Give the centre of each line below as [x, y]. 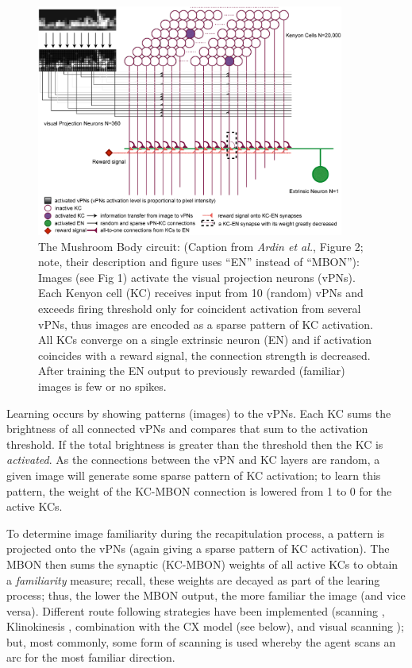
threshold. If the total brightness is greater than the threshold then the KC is [195, 444]
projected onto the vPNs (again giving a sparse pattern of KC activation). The [198, 548]
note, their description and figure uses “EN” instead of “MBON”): [199, 262]
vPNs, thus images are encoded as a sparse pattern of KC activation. [206, 324]
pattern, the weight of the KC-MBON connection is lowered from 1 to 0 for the [199, 490]
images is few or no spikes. [102, 386]
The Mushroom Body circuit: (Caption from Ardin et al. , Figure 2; [201, 246]
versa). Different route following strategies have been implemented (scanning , [196, 610]
